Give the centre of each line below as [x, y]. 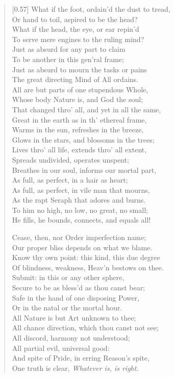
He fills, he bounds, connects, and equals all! [81, 220]
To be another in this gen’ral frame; [68, 59]
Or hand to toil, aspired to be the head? [75, 19]
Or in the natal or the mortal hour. [67, 307]
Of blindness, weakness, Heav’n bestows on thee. [88, 267]
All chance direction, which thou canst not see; [85, 328]
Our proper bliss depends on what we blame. [82, 247]
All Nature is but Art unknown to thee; [74, 317]
